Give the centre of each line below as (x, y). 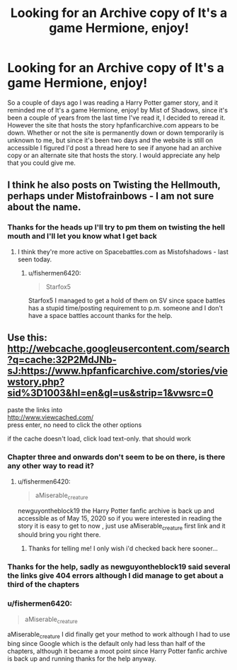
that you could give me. (42, 163)
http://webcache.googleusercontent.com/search (118, 349)
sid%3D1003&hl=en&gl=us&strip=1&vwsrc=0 (110, 393)
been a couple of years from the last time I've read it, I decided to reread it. (116, 118)
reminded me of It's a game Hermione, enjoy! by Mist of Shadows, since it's (118, 110)
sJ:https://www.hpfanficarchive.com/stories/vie (118, 371)
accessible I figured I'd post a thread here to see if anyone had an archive (115, 147)
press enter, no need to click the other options (75, 425)
